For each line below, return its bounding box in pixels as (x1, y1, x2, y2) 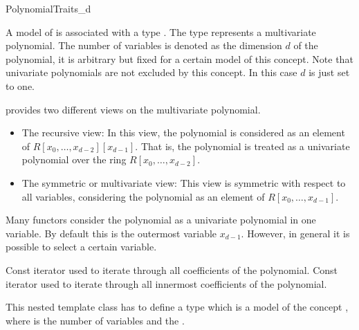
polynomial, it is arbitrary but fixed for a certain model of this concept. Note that (6, 51, 353, 66)
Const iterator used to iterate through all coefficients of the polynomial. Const (6, 262, 338, 277)
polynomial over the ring (21, 152, 127, 167)
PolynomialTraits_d (6, 1, 91, 15)
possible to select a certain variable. (6, 239, 157, 254)
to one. (6, 78, 35, 93)
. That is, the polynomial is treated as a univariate (135, 138, 350, 153)
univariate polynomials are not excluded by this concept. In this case (6, 65, 297, 80)
